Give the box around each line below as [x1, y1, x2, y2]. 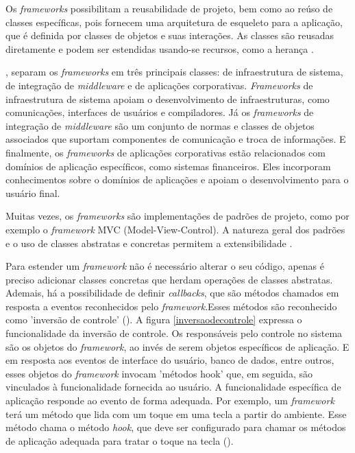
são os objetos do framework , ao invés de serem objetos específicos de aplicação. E [5, 339, 350, 353]
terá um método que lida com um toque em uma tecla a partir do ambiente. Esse [5, 406, 347, 421]
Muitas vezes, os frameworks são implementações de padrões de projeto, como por [5, 209, 350, 223]
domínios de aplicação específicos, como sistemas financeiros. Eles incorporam [5, 159, 331, 173]
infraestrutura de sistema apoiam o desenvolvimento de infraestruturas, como [5, 91, 330, 106]
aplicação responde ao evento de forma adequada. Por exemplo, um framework [5, 393, 334, 408]
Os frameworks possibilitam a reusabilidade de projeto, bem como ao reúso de [5, 1, 333, 15]
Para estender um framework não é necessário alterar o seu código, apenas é [5, 259, 325, 273]
